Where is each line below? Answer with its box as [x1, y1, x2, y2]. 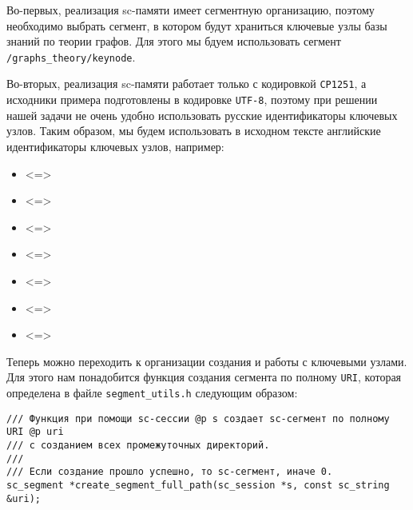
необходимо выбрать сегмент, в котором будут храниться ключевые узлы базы [6, 17, 387, 34]
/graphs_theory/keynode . [6, 48, 136, 65]
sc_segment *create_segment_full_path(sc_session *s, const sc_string [6, 479, 390, 491]
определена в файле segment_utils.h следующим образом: [6, 384, 298, 400]
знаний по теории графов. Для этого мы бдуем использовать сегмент [6, 33, 341, 50]
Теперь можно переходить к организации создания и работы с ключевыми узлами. [6, 353, 407, 369]
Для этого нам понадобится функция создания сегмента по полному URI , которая [6, 369, 402, 385]
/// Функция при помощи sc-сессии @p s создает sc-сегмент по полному [6, 412, 390, 424]
